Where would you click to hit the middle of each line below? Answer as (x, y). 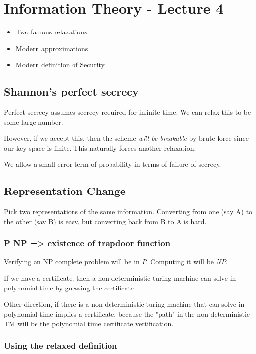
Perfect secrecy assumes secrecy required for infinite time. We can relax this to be (128, 112)
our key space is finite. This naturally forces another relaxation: (100, 147)
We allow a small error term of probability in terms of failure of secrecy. (113, 164)
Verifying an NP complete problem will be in (72, 261)
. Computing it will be (180, 261)
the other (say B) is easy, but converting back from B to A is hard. (105, 221)
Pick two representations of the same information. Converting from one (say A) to (128, 211)
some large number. (34, 121)
